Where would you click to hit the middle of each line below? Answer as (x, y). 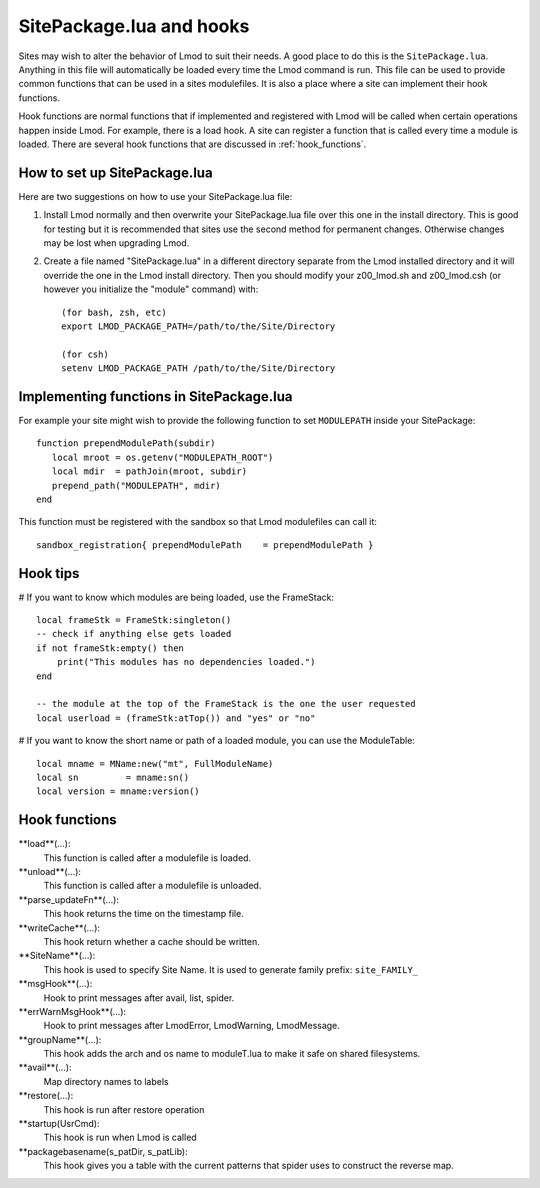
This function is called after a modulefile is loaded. (147, 857)
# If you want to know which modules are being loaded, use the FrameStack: (176, 597)
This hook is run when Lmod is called (120, 1137)
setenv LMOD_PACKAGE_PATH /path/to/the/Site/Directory (198, 368)
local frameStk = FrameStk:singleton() (134, 620)
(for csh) (85, 354)
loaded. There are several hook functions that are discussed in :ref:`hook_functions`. (192, 144)
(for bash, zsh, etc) (114, 312)
